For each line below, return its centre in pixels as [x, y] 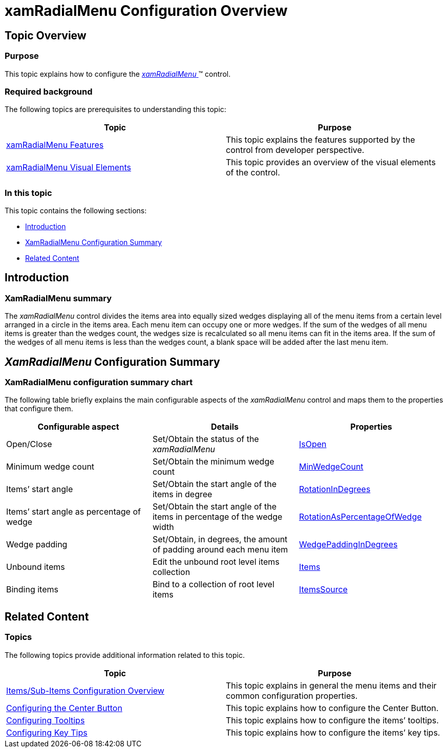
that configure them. [39, 409]
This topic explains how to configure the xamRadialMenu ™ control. [118, 74]
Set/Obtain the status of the [206, 439]
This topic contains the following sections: [76, 211]
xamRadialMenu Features [55, 145]
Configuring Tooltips [46, 720]
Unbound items [36, 567]
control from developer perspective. [295, 150]
